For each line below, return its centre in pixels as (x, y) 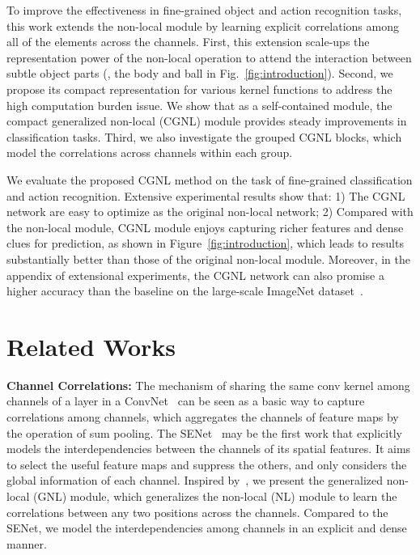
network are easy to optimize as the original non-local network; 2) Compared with (210, 212)
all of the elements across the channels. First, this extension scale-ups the (188, 42)
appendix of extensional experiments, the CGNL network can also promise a (195, 275)
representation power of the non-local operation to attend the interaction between (209, 57)
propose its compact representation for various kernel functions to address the (199, 89)
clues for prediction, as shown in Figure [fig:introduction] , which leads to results (205, 243)
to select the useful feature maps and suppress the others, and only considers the (207, 464)
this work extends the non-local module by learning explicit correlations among (203, 25)
